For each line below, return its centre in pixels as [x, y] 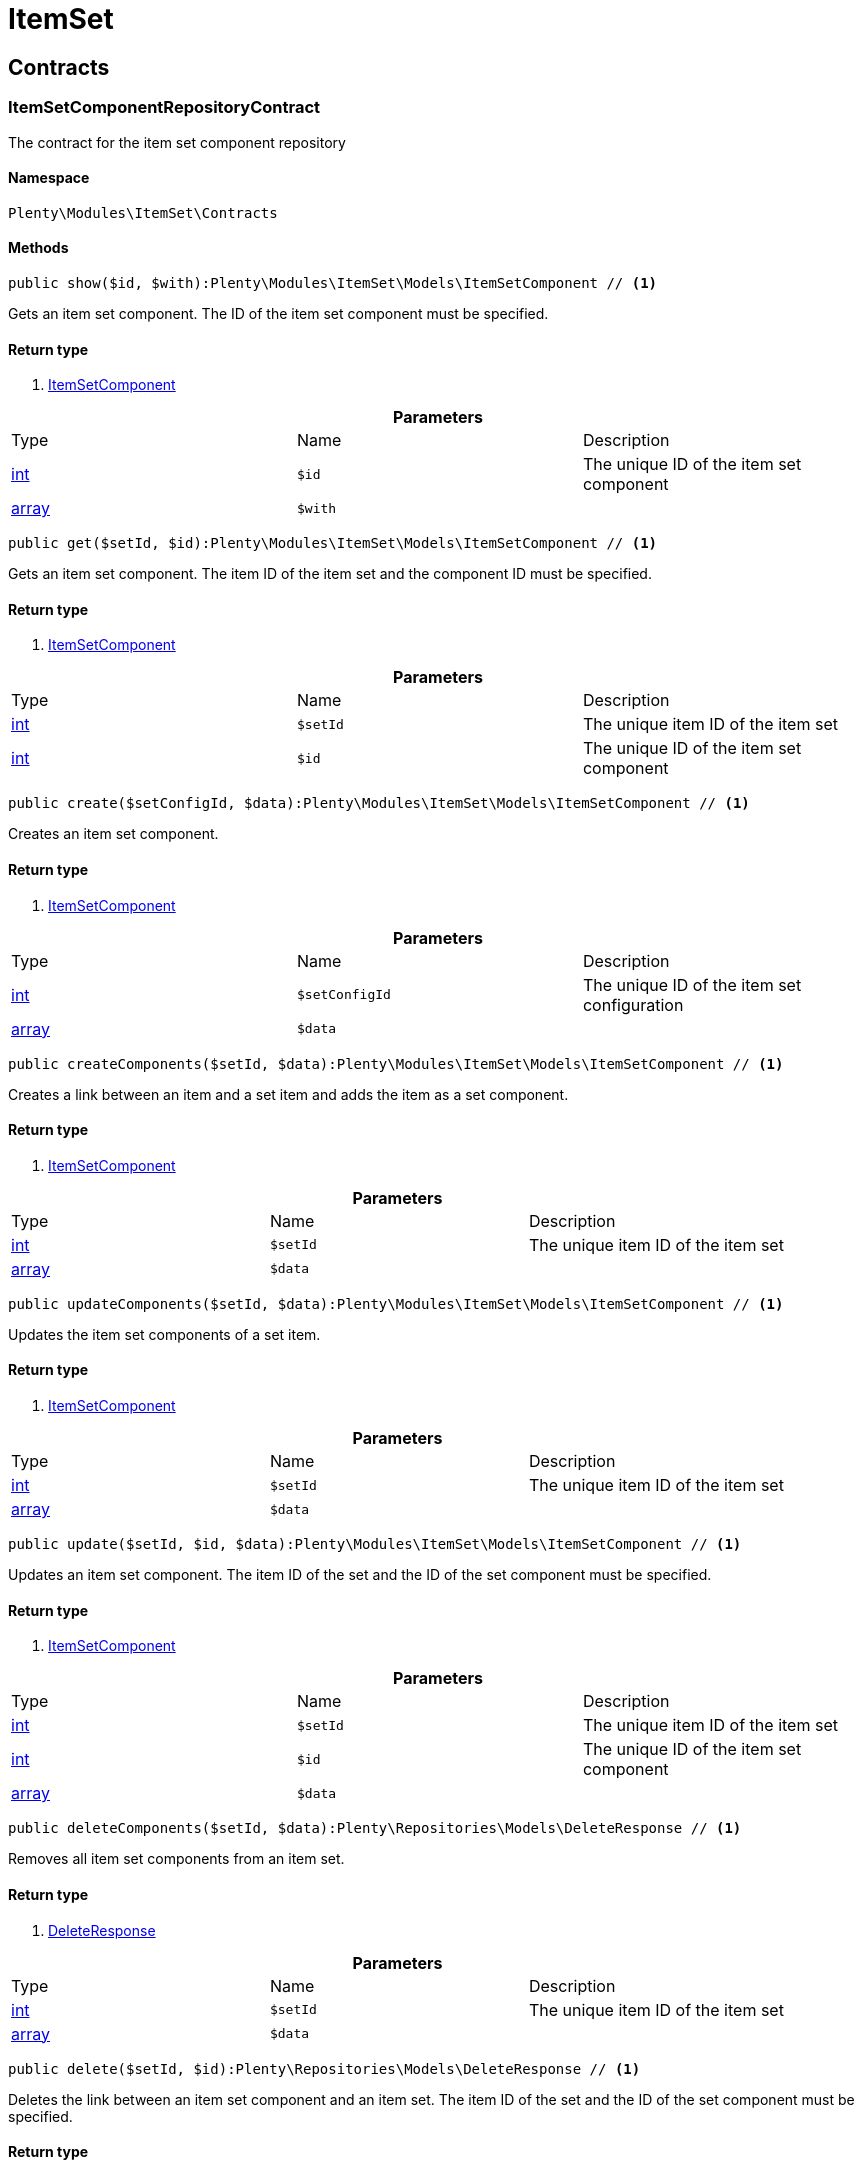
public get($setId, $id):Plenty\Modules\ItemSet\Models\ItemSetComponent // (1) [333, 543]
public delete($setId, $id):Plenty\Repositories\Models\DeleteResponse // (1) [324, 2068]
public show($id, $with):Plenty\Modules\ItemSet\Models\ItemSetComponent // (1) [333, 282]
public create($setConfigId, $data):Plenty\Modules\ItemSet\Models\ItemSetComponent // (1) [379, 803]
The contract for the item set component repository [177, 142]
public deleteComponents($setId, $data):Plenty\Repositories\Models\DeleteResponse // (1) [375, 1828]
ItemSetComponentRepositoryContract [164, 107]
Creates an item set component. [113, 834]
